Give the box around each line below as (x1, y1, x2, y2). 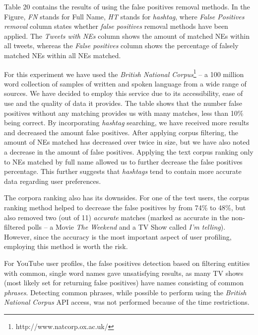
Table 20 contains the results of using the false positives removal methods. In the (4, 1, 250, 11)
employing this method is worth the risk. (4, 241, 128, 251)
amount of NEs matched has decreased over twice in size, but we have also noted (4, 137, 250, 147)
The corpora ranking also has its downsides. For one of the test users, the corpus (4, 192, 250, 203)
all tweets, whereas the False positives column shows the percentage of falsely (4, 40, 239, 51)
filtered (4, 222, 25, 232)
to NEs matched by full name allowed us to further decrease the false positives (4, 156, 243, 167)
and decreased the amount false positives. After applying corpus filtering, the (4, 127, 238, 137)
